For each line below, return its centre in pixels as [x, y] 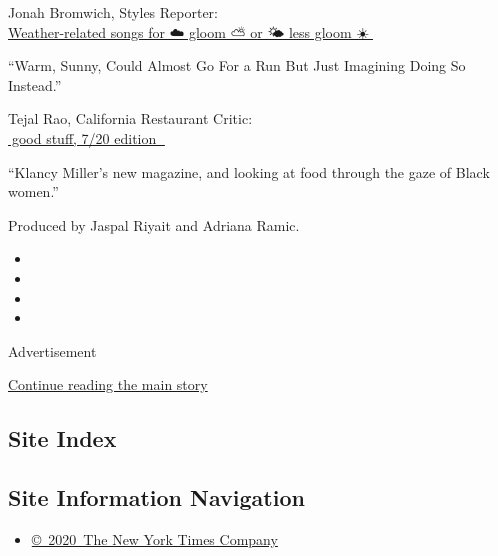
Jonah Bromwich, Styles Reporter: [113, 12]
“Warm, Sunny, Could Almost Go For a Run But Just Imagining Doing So [237, 65]
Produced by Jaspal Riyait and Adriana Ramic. [154, 224]
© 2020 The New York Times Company [154, 538]
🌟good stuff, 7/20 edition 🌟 [86, 137]
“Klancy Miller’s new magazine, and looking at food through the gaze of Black [249, 171]
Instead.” [35, 84]
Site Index [62, 438]
